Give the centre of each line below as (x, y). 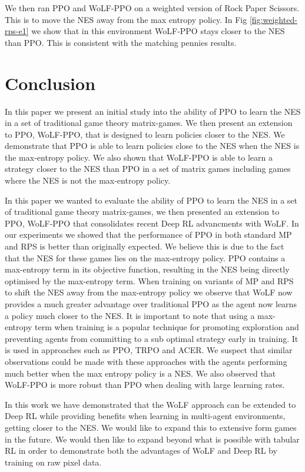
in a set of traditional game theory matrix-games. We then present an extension (149, 123)
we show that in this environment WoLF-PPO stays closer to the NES (158, 31)
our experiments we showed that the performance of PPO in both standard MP (148, 235)
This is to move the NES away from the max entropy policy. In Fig (126, 19)
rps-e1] (17, 31)
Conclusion (50, 83)
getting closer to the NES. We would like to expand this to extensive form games (151, 427)
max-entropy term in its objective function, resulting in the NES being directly (147, 269)
